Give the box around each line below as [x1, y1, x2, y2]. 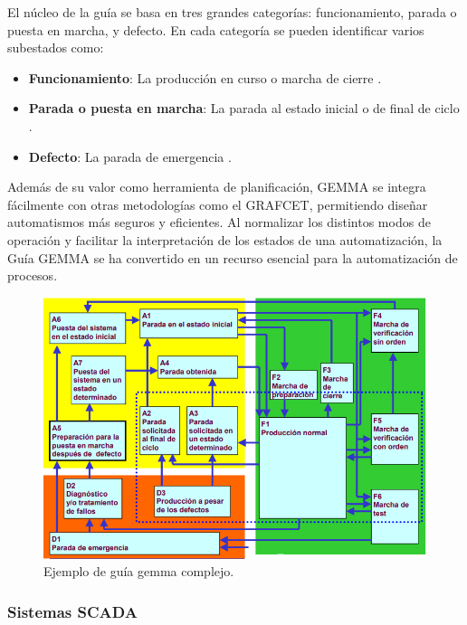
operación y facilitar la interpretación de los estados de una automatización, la [7, 230, 443, 249]
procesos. [7, 266, 58, 285]
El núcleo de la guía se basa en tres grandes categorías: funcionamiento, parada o [7, 3, 457, 21]
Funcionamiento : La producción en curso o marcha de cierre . [28, 68, 382, 87]
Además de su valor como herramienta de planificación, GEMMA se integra [7, 177, 426, 196]
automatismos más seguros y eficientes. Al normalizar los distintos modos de [7, 213, 431, 232]
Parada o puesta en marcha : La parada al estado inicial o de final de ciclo [28, 99, 460, 118]
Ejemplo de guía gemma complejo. [43, 562, 234, 581]
